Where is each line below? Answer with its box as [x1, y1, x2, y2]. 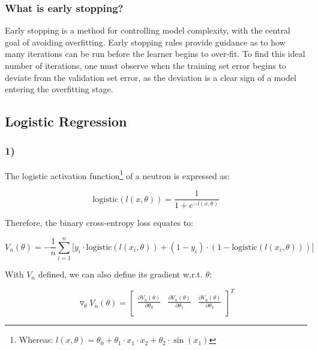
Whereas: [19, 333, 53, 346]
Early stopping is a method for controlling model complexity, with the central [5, 24, 290, 37]
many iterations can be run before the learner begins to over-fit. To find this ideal [5, 47, 305, 60]
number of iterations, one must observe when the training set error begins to [5, 59, 286, 71]
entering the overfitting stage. [5, 83, 113, 95]
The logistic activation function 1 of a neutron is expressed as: [5, 167, 230, 182]
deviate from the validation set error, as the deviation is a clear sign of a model [5, 71, 296, 83]
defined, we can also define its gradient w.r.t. [38, 268, 203, 280]
